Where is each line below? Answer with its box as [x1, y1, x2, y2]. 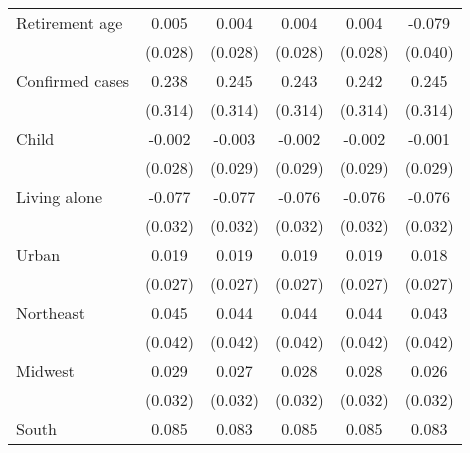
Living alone [16, 185, 103, 208]
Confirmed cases [16, 69, 130, 92]
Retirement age [16, 11, 123, 34]
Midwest [16, 359, 75, 382]
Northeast [16, 301, 86, 324]
